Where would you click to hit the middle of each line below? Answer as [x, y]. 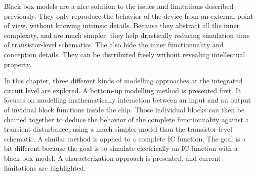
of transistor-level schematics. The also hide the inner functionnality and [114, 45]
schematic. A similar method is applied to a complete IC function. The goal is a [125, 138]
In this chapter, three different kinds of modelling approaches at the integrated [123, 81]
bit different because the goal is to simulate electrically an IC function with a [121, 148]
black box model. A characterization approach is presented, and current [112, 158]
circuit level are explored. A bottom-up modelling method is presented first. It [123, 90]
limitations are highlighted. [45, 167]
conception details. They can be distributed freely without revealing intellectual [125, 54]
